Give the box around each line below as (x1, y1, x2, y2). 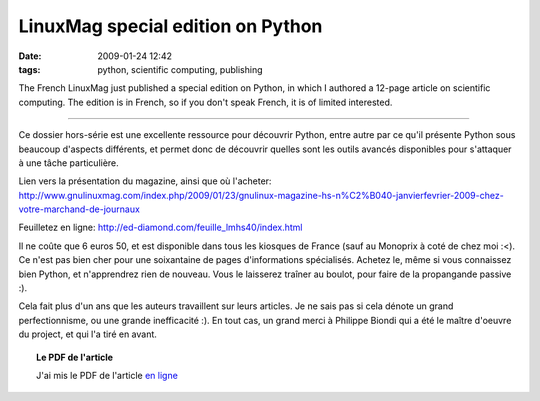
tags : (18, 63, 41, 75)
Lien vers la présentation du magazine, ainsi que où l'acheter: (18, 175, 272, 187)
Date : (18, 50, 42, 62)
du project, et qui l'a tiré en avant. (18, 328, 157, 340)
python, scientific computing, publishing (97, 63, 263, 75)
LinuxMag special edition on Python (18, 15, 323, 37)
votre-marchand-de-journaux (18, 203, 140, 215)
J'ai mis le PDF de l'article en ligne (36, 369, 179, 381)
